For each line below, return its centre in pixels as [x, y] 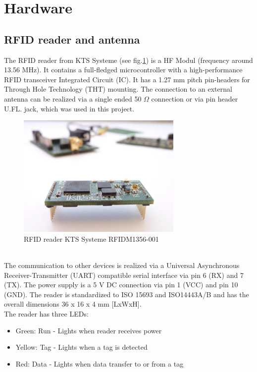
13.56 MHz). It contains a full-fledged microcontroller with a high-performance [123, 70]
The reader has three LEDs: [46, 314]
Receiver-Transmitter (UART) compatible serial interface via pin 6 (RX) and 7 [124, 275]
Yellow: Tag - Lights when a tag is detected [81, 347]
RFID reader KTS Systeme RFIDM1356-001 [91, 239]
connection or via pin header [195, 98]
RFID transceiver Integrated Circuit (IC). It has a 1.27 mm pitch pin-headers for [127, 79]
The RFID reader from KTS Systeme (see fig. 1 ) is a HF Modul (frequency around [128, 60]
